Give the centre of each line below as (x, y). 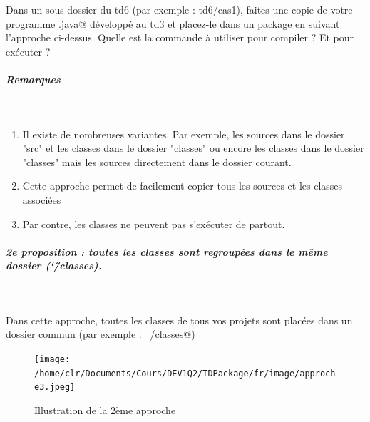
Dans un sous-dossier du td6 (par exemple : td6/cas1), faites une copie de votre (179, 9)
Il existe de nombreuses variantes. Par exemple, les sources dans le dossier (184, 134)
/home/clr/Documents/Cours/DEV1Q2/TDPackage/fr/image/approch (185, 373)
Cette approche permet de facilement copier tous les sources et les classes (183, 186)
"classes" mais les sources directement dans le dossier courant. (157, 161)
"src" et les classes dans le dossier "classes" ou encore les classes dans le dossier (193, 148)
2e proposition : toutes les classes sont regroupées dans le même (167, 251)
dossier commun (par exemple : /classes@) (101, 334)
